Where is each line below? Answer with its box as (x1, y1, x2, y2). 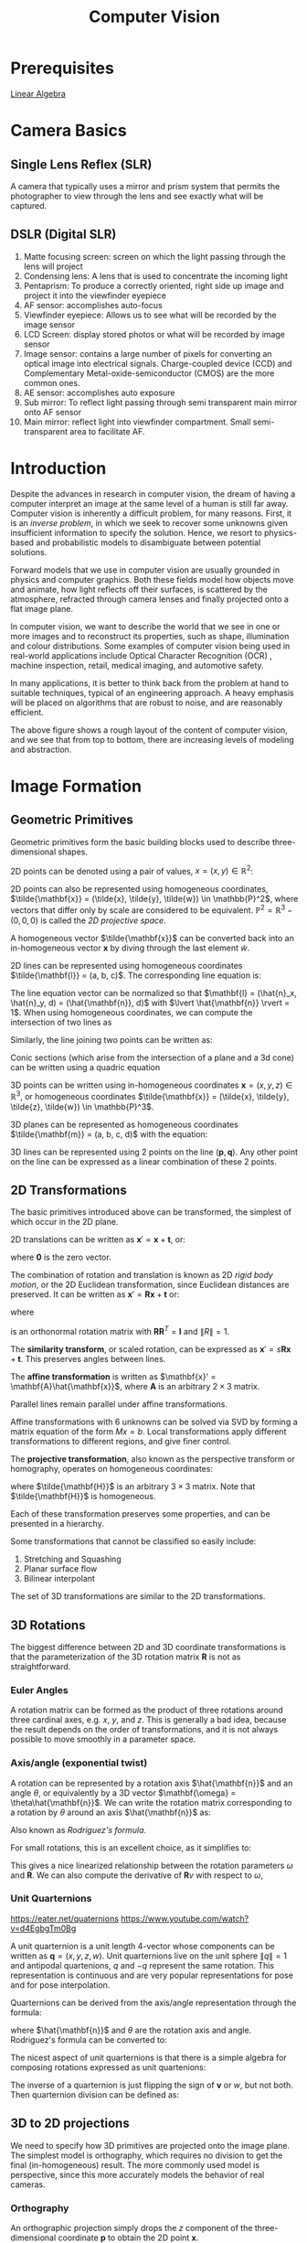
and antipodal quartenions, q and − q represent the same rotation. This (10, 1959, 275, 1970)
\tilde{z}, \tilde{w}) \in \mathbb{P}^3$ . (10, 1100, 154, 1112)
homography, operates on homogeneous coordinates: (10, 1464, 214, 1475)
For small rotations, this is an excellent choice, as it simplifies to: (10, 1841, 252, 1853)
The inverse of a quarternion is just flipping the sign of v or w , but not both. (10, 2079, 293, 2090)
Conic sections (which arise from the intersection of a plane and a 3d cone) (10, 1052, 295, 1063)
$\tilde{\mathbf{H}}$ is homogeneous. (10, 1491, 156, 1502)
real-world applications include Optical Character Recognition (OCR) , (10, 649, 272, 660)
